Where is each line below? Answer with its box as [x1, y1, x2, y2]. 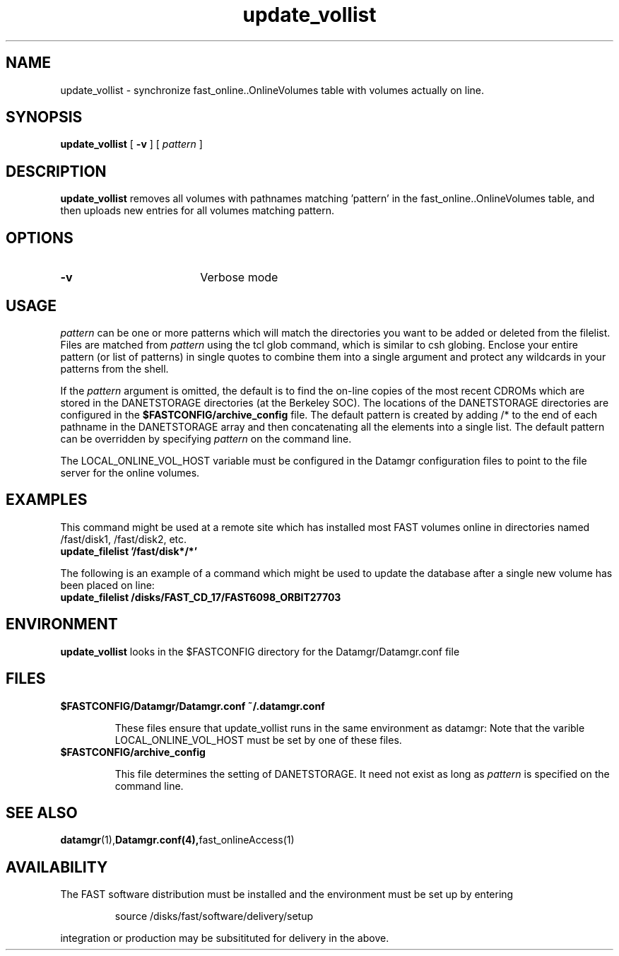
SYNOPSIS [6, 108, 83, 127]
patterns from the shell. [60, 362, 169, 375]
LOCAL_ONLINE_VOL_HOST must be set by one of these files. [114, 733, 402, 746]
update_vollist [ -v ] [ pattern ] [60, 138, 203, 151]
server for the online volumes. [60, 466, 200, 479]
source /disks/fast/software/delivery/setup [114, 910, 314, 923]
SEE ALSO [6, 803, 78, 822]
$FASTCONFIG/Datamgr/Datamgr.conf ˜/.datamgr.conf [60, 699, 325, 712]
